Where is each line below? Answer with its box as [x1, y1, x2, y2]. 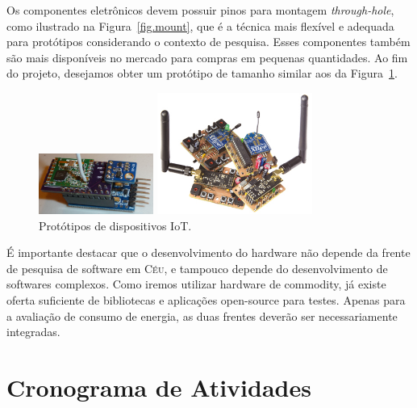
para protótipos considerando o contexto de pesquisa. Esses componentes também [6, 33, 411, 50]
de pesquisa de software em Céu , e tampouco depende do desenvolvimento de [6, 259, 388, 276]
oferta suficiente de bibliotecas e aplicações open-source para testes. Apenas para [6, 291, 406, 308]
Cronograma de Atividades [6, 370, 311, 403]
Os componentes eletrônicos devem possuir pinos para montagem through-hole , [6, 2, 394, 18]
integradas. [6, 323, 60, 340]
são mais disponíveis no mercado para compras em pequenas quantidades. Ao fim [6, 48, 408, 65]
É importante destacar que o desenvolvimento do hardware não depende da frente [6, 244, 411, 261]
